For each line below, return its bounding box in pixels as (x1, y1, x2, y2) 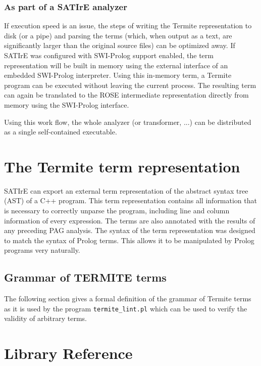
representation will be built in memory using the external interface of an (4, 60, 228, 70)
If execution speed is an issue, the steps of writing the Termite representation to (4, 20, 252, 31)
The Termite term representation (4, 156, 240, 176)
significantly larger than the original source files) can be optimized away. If (4, 40, 235, 51)
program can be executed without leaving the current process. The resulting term (4, 79, 256, 90)
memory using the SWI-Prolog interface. (4, 99, 129, 110)
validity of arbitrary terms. (4, 313, 87, 324)
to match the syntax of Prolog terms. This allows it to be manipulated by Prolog (4, 235, 254, 245)
